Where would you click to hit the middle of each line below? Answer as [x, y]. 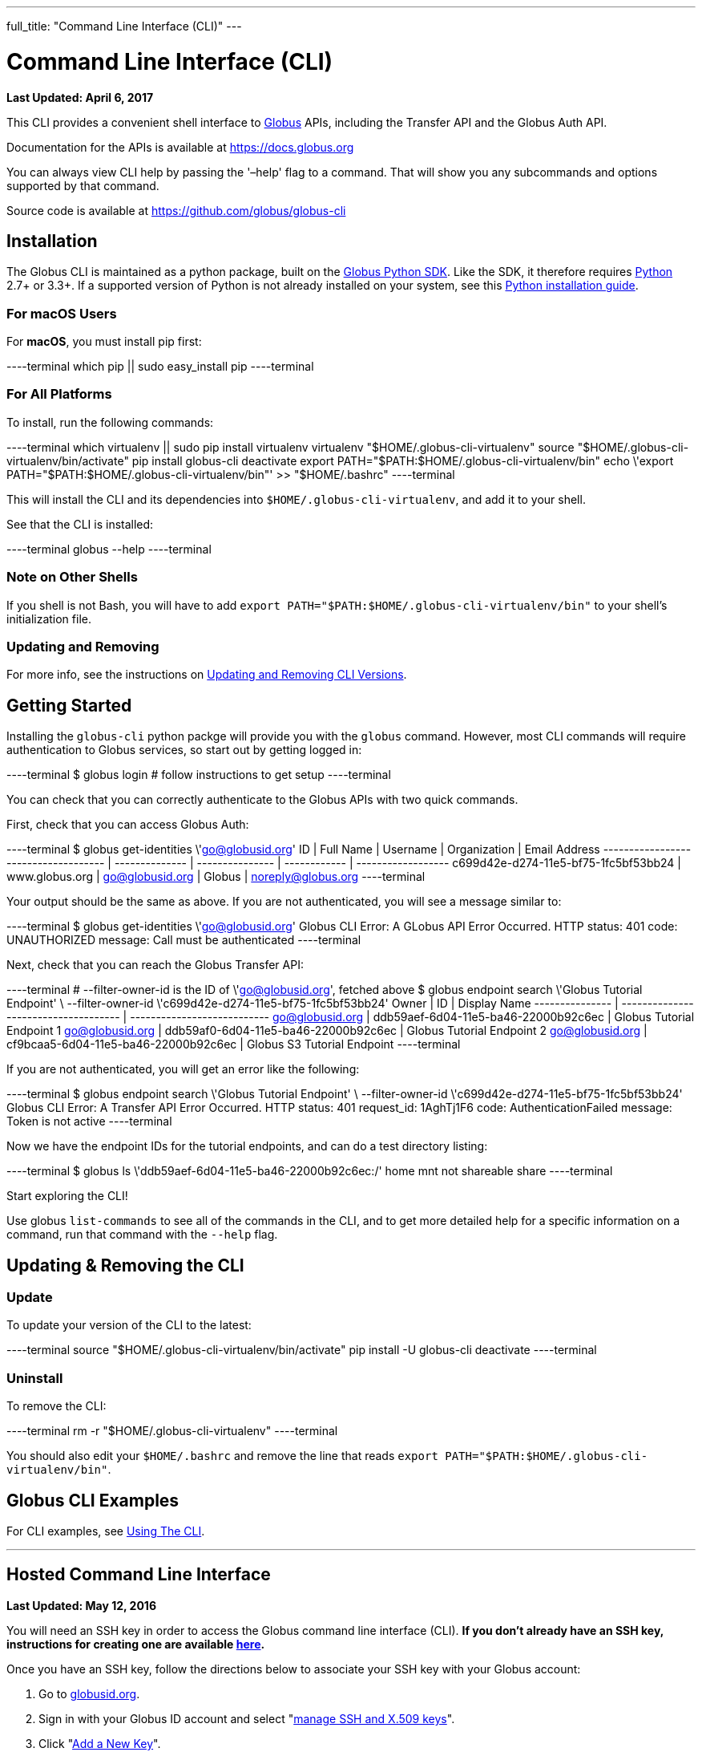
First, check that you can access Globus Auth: [128, 825]
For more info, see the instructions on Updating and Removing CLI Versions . [207, 675]
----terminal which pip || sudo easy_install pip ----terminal [160, 367]
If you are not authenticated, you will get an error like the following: [183, 1069]
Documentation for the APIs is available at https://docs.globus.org [180, 147]
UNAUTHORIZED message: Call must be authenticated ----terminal [184, 940]
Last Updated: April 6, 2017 [80, 97]
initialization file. [49, 618]
